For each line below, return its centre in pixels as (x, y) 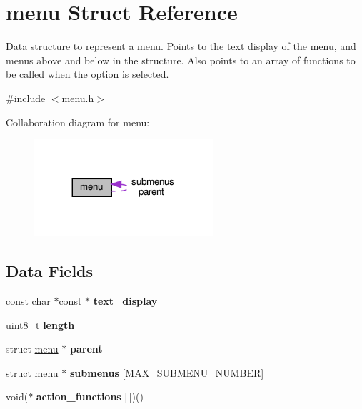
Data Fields (50, 271)
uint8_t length (40, 324)
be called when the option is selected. (87, 74)
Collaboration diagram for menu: (78, 122)
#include (26, 97)
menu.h (78, 97)
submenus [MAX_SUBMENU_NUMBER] (167, 372)
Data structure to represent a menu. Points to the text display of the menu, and (181, 46)
